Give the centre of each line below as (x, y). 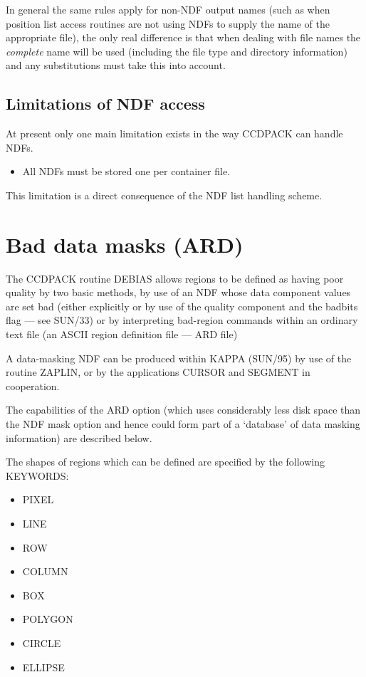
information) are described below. (79, 437)
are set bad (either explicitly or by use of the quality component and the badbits (182, 306)
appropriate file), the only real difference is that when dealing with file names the (183, 37)
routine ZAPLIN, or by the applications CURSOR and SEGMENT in (158, 372)
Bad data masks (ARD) (125, 244)
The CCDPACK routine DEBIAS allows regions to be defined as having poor (175, 278)
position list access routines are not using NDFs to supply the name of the (168, 23)
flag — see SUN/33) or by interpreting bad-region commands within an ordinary (182, 320)
